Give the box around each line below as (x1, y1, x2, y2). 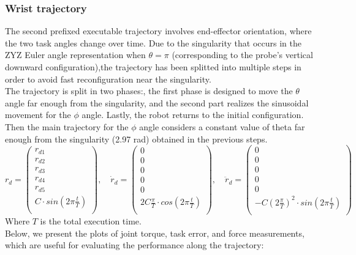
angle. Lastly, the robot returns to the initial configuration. (81, 108, 304, 121)
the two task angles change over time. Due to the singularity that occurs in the (5, 36, 301, 49)
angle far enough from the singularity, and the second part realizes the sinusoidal (5, 96, 309, 109)
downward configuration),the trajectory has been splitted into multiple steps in (5, 61, 301, 73)
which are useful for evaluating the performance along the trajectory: (5, 238, 264, 251)
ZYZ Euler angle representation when (5, 48, 146, 61)
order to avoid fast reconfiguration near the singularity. (5, 72, 211, 85)
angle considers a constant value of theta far (139, 120, 305, 133)
